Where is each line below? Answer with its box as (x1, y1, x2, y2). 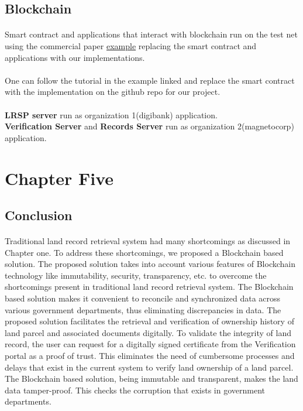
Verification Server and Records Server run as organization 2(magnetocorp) (5, 120, 294, 132)
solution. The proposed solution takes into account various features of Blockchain (5, 258, 295, 270)
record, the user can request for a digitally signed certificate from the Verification (5, 338, 296, 350)
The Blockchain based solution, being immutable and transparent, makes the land (5, 372, 298, 385)
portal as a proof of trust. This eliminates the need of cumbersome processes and (5, 350, 295, 361)
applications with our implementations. (5, 51, 145, 63)
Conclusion (5, 206, 73, 224)
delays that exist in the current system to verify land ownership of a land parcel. (5, 361, 294, 373)
